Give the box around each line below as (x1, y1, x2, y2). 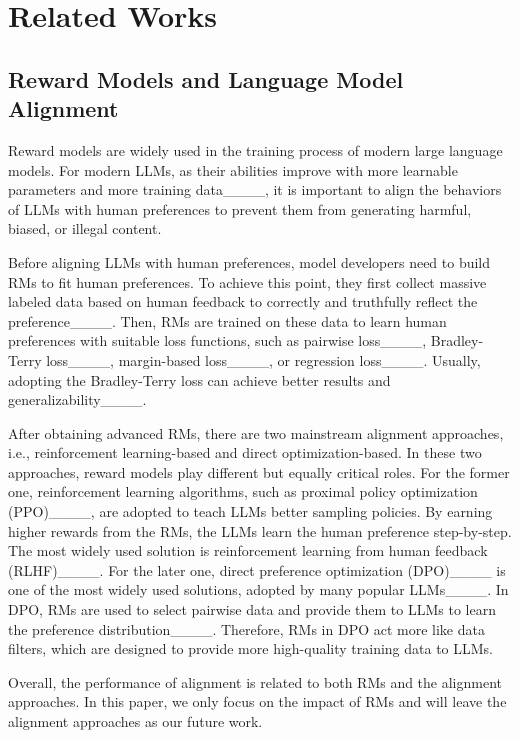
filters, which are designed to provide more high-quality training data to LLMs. (8, 638, 494, 659)
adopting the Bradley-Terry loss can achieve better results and (8, 369, 391, 390)
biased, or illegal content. (8, 218, 162, 239)
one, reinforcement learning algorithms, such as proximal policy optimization (8, 481, 478, 502)
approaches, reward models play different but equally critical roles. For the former (8, 461, 510, 482)
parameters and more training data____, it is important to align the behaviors (8, 179, 502, 200)
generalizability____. (8, 389, 147, 410)
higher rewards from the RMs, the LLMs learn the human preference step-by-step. (8, 520, 512, 541)
